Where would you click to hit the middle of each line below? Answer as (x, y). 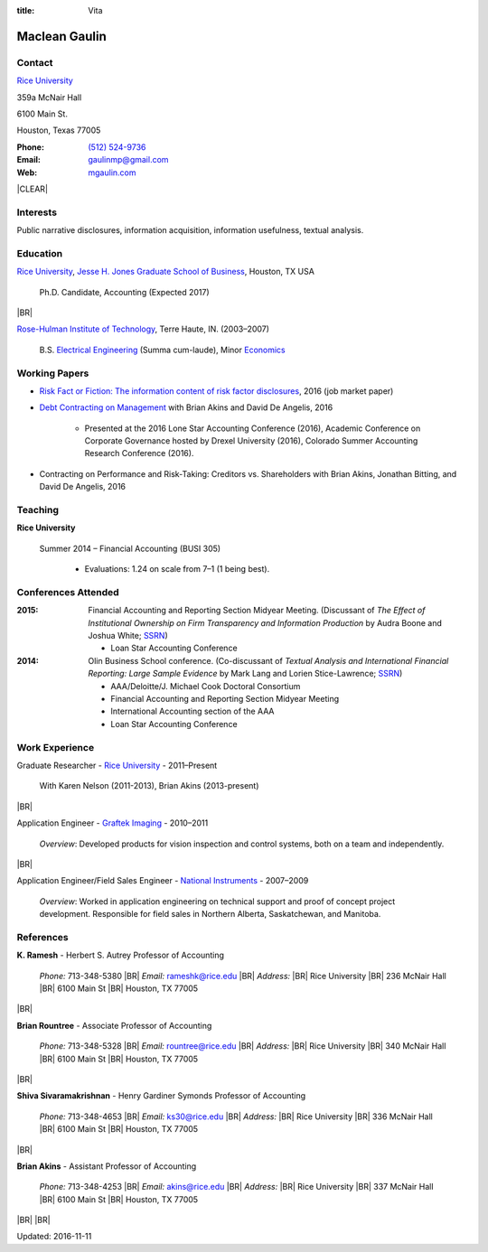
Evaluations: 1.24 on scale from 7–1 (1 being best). (177, 569)
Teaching (38, 509)
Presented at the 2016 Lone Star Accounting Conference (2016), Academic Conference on (253, 428)
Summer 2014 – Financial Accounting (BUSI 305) (130, 548)
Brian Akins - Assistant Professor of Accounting (107, 1166)
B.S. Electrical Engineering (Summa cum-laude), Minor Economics (162, 350)
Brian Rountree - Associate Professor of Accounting (114, 1025)
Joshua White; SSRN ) (128, 636)
